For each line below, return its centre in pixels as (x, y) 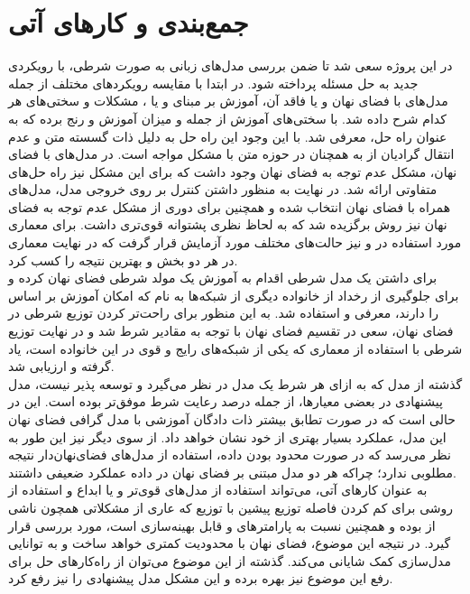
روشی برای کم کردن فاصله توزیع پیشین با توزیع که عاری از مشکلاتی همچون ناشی (231, 507)
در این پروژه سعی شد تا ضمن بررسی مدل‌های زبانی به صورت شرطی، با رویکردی (230, 65)
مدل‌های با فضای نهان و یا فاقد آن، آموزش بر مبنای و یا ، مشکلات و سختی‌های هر (228, 101)
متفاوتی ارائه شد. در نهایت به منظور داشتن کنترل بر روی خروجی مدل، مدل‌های (223, 189)
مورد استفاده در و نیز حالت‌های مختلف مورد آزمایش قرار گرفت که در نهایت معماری (235, 242)
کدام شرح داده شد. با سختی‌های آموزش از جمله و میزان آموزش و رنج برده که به (227, 118)
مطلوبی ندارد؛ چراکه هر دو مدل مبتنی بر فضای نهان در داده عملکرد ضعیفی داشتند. (232, 472)
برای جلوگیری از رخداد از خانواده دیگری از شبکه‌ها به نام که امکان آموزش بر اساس (234, 295)
